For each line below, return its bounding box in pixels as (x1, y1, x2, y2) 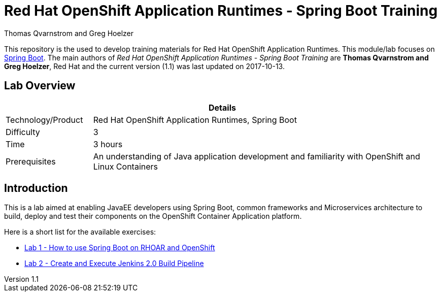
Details (209, 102, 236, 113)
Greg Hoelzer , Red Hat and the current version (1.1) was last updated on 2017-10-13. (4, 61, 285, 71)
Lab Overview (4, 79, 76, 92)
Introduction (4, 182, 68, 195)
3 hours (93, 139, 123, 149)
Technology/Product (6, 114, 83, 125)
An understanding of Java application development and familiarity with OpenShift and (93, 151, 420, 161)
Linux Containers (93, 161, 158, 172)
